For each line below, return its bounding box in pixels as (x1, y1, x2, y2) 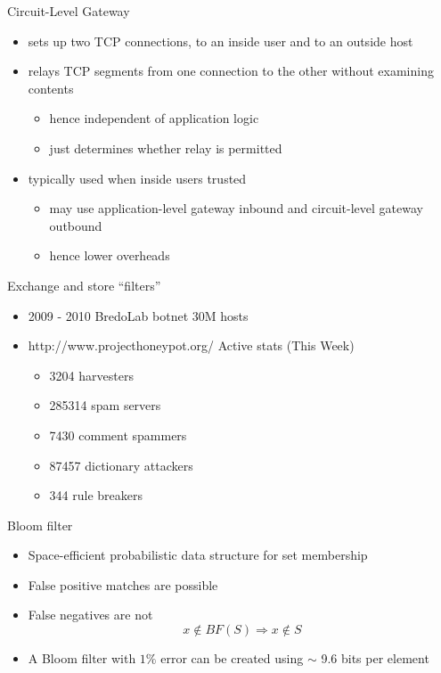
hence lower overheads (49, 246, 170, 265)
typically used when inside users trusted (28, 168, 247, 187)
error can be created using (160, 649, 304, 668)
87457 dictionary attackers (49, 456, 193, 474)
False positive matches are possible (28, 575, 218, 594)
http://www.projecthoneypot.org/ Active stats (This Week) (28, 336, 355, 355)
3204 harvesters (49, 365, 134, 384)
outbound (49, 216, 102, 234)
